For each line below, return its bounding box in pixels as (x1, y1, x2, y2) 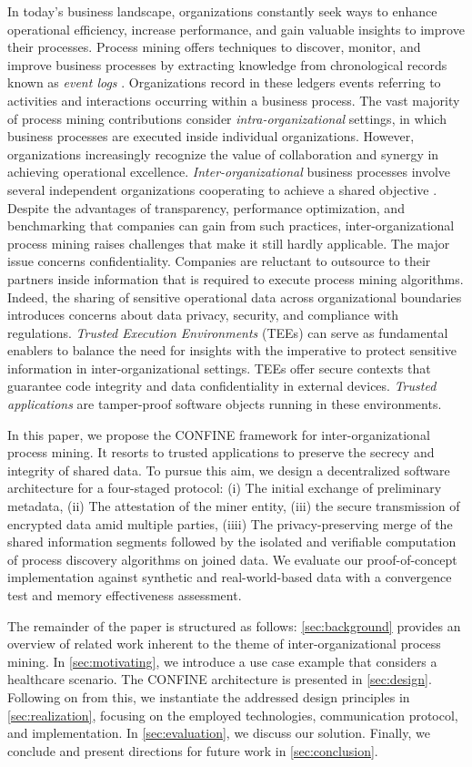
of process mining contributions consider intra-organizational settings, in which (7, 108, 447, 128)
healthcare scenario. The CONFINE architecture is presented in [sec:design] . (7, 670, 432, 689)
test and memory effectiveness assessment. (7, 586, 242, 604)
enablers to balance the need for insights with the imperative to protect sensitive (7, 341, 457, 360)
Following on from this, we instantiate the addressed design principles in (7, 687, 410, 706)
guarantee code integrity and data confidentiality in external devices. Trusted (7, 376, 437, 395)
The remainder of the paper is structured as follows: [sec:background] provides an (7, 616, 461, 635)
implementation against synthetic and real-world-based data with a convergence (7, 568, 452, 587)
